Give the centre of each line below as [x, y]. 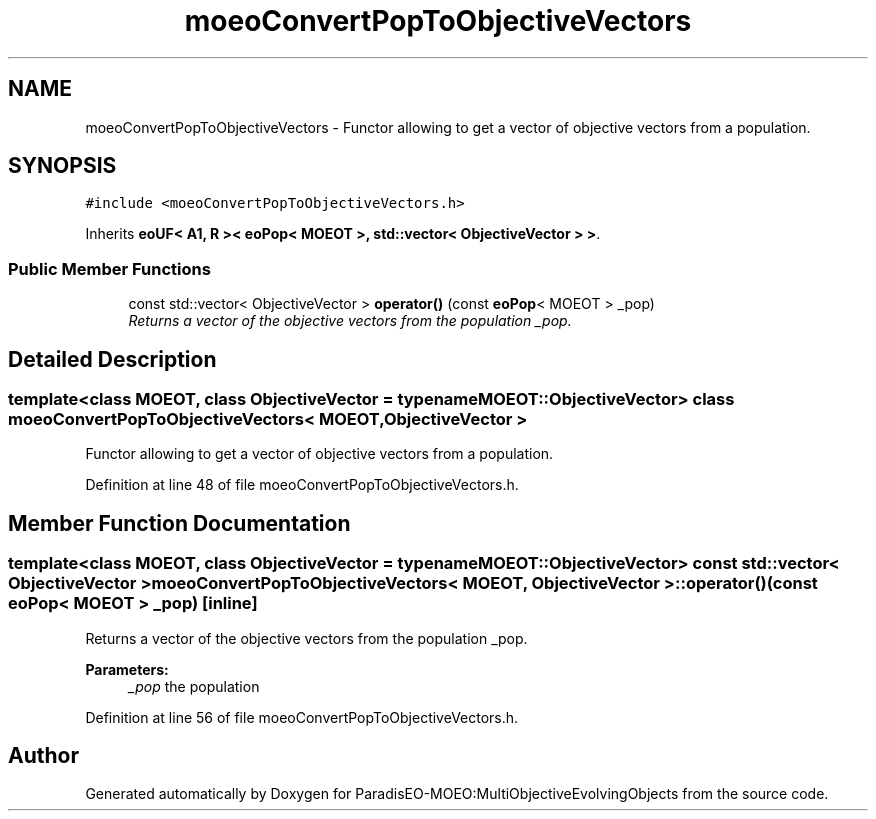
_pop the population [194, 686]
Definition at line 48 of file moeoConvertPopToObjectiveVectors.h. [302, 485]
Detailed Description [112, 359]
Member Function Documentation [179, 523]
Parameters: [127, 669]
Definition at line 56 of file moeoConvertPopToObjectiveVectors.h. [302, 717]
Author [43, 756]
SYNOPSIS [62, 166]
